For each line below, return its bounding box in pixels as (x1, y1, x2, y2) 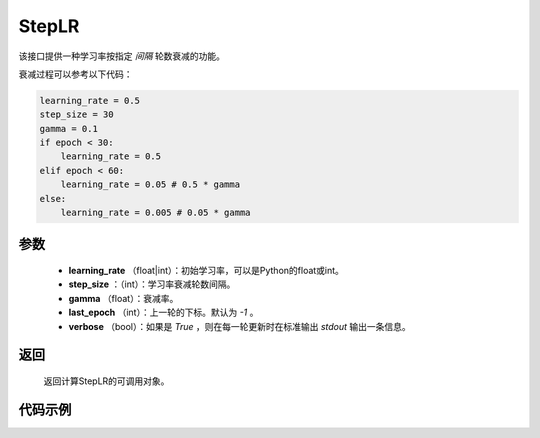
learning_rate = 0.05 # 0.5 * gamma (60, 179, 240, 190)
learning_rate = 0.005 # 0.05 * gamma (60, 207, 251, 219)
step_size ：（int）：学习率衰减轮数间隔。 (68, 278, 236, 290)
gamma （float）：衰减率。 (68, 292, 179, 304)
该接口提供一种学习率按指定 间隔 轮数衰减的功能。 (18, 50, 225, 62)
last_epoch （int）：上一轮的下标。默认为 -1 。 (68, 306, 259, 319)
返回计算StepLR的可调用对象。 (43, 375, 170, 387)
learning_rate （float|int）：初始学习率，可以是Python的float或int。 (68, 265, 345, 277)
